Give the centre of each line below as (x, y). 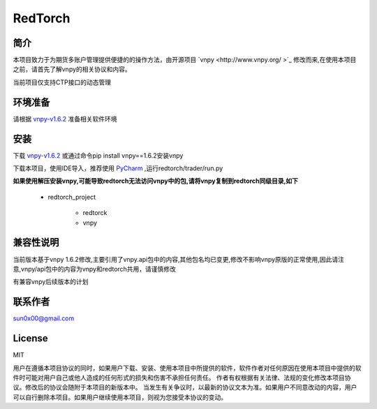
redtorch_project (72, 197)
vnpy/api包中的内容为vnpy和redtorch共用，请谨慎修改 (98, 269)
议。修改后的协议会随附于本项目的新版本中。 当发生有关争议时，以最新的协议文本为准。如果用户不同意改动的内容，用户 (185, 387)
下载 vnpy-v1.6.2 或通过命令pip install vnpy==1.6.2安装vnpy (98, 155)
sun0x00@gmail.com (44, 318)
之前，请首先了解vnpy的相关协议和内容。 (72, 69)
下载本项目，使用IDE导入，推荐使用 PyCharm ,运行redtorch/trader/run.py (118, 168)
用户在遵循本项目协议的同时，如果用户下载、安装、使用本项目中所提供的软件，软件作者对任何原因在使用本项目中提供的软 (187, 368)
